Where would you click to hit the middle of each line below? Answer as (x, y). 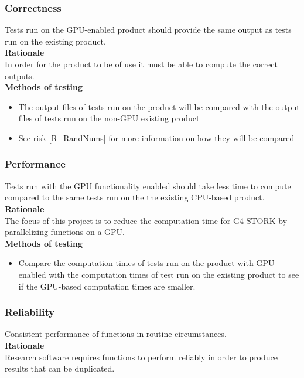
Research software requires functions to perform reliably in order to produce (141, 357)
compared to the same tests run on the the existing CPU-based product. (135, 197)
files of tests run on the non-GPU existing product (109, 118)
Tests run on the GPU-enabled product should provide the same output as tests (148, 30)
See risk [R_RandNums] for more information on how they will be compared (156, 137)
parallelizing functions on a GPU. (65, 232)
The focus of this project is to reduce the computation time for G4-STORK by (146, 220)
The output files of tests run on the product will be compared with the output (159, 106)
